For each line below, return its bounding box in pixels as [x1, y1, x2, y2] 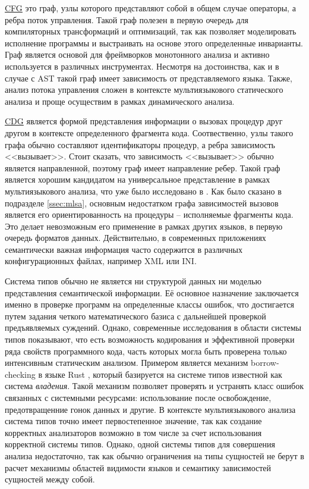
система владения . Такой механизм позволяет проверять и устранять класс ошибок [5, 380, 304, 392]
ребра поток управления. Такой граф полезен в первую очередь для [5, 13, 249, 26]
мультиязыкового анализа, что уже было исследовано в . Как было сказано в [5, 184, 282, 197]
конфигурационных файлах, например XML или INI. [5, 255, 197, 267]
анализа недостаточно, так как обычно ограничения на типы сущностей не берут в [5, 449, 304, 462]
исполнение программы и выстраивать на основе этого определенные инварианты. [5, 36, 304, 49]
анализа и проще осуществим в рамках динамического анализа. [5, 95, 235, 107]
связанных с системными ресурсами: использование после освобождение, [5, 391, 272, 403]
